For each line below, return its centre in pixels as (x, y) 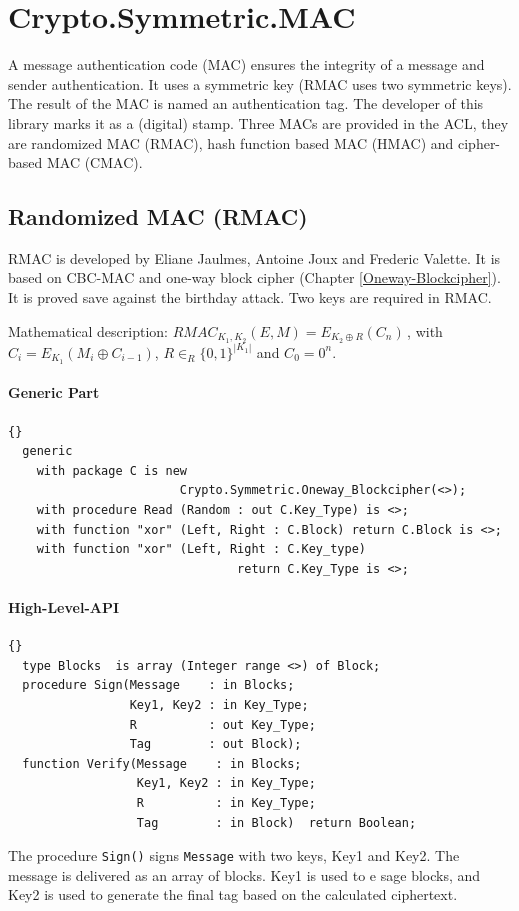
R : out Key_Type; (222, 724)
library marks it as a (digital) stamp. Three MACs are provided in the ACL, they (258, 122)
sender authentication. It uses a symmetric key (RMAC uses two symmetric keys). (260, 83)
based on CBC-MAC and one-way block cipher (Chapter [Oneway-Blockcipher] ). (254, 277)
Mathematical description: (88, 330)
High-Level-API (64, 606)
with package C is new (111, 470)
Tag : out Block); (215, 744)
